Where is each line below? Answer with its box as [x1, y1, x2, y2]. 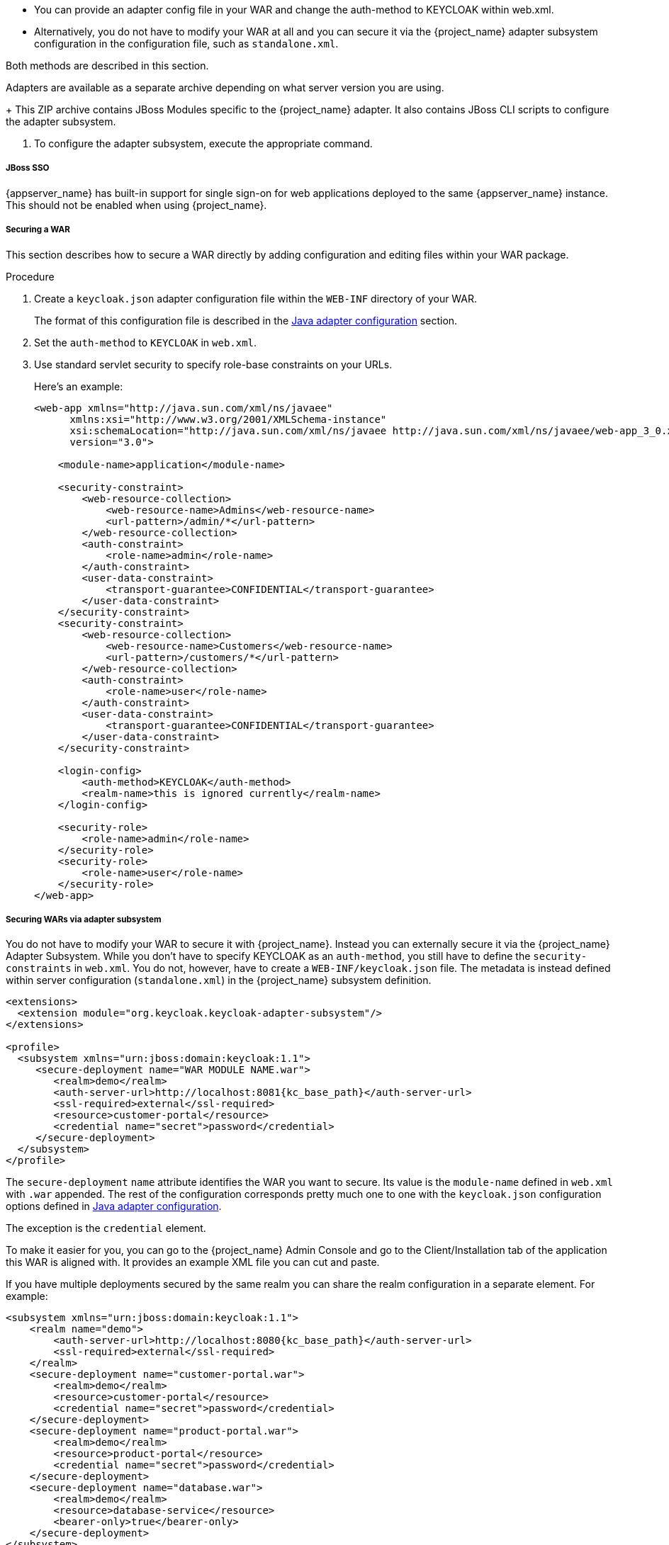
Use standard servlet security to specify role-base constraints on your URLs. [34, 358, 393, 370]
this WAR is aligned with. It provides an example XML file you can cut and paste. [6, 1256, 380, 1269]
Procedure [6, 270, 55, 283]
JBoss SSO [6, 163, 50, 174]
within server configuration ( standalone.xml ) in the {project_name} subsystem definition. [6, 974, 432, 987]
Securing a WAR [6, 225, 70, 235]
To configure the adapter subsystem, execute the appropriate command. [34, 137, 373, 149]
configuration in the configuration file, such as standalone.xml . [34, 38, 339, 50]
